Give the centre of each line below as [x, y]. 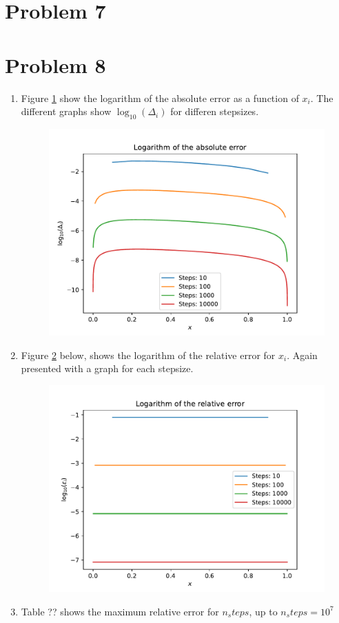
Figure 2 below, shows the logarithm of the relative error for [148, 355]
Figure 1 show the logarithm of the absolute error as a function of [160, 98]
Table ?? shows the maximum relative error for [120, 611]
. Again [302, 355]
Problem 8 [55, 64]
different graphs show [66, 111]
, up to [263, 611]
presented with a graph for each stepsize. [107, 368]
